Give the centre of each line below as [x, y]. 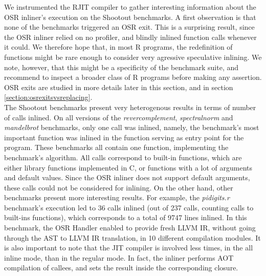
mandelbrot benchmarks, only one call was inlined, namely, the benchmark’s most [132, 127]
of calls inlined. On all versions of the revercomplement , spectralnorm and [119, 117]
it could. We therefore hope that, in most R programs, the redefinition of [118, 47]
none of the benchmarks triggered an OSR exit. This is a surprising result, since [129, 27]
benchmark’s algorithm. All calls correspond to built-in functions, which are [123, 157]
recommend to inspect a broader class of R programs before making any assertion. [133, 77]
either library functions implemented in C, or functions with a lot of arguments [128, 167]
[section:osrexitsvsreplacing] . [48, 97]
